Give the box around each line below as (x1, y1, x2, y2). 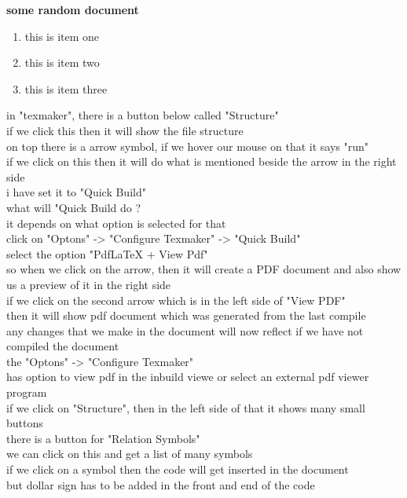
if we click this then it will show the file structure (6, 122, 244, 138)
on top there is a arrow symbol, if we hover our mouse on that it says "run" (6, 137, 369, 154)
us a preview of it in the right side (6, 276, 171, 292)
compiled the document (6, 338, 119, 354)
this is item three (24, 80, 108, 97)
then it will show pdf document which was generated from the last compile (6, 307, 366, 324)
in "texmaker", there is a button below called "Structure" (6, 107, 279, 123)
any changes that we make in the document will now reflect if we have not (6, 322, 364, 339)
